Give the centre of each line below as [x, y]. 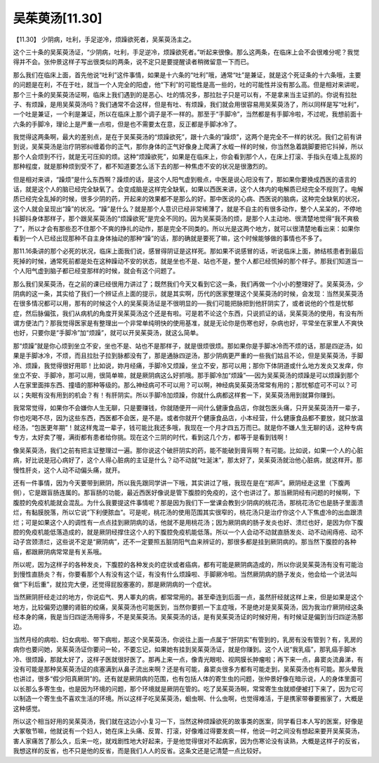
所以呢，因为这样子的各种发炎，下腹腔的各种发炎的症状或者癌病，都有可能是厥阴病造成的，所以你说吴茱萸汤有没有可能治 [188, 565]
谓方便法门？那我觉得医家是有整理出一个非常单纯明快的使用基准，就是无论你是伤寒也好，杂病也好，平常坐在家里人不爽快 [188, 323]
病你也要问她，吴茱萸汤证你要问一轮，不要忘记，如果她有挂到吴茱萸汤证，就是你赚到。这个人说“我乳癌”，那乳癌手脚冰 [185, 649]
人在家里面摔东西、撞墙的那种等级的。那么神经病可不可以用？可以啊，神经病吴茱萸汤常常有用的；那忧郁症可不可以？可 [185, 385]
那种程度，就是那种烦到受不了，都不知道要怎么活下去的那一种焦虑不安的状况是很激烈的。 [142, 167]
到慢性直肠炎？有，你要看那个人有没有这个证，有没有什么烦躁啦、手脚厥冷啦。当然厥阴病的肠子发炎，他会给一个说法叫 [185, 574]
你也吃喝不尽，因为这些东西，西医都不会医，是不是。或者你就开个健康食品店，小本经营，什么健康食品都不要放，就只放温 [188, 417]
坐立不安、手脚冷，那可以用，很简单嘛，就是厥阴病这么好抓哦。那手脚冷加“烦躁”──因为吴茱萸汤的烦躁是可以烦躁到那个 [186, 375]
